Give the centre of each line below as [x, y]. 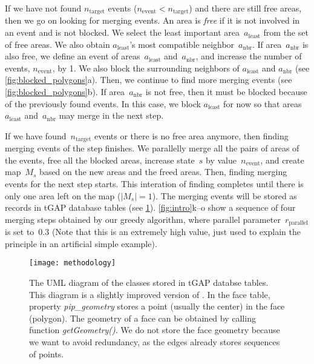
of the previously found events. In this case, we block [103, 103]
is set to [20, 232]
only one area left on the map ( [63, 195]
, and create [282, 160]
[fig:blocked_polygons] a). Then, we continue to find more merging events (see [149, 80]
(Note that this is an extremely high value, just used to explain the [176, 232]
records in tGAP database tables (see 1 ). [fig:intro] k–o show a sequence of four [150, 207]
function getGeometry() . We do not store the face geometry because [155, 330]
